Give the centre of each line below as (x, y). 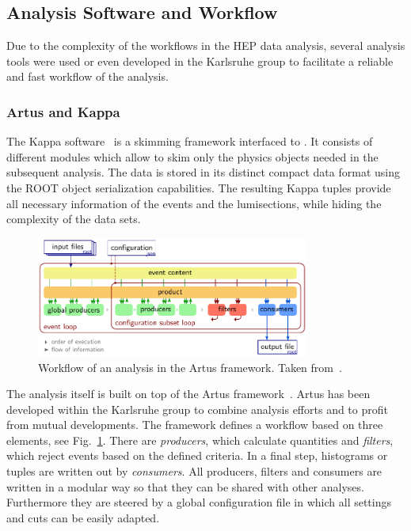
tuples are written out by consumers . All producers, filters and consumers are (194, 471)
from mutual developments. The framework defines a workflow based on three (195, 425)
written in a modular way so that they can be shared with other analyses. (185, 486)
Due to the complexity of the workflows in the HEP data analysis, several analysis (206, 46)
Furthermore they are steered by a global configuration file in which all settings (199, 502)
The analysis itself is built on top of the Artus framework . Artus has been (188, 394)
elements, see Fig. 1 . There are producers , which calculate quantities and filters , (200, 440)
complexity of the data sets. (74, 219)
